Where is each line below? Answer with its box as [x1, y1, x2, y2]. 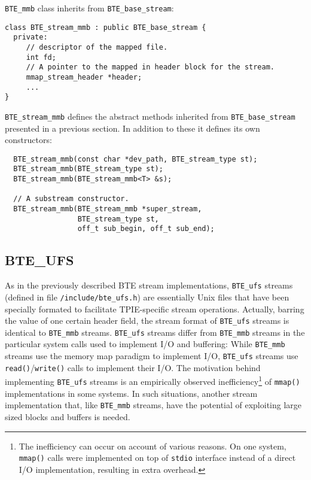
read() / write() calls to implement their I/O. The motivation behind [5, 361, 261, 373]
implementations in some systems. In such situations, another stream [5, 387, 258, 399]
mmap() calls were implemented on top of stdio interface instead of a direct [19, 451, 296, 464]
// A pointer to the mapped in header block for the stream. [26, 63, 275, 72]
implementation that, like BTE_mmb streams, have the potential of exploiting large [5, 399, 302, 411]
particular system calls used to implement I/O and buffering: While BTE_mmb [5, 338, 285, 350]
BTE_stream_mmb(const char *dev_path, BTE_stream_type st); [13, 154, 258, 163]
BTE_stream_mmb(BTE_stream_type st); [13, 165, 163, 174]
